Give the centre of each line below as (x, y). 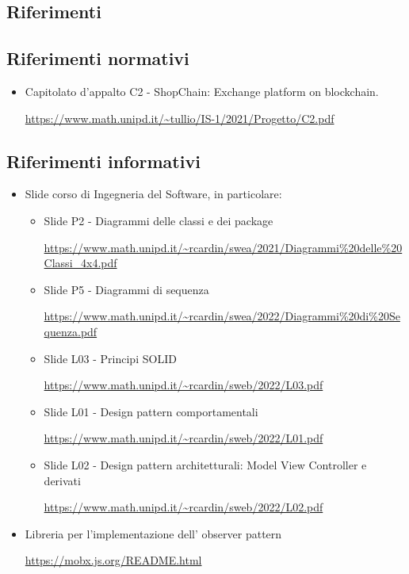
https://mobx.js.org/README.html (113, 560)
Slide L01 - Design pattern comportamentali (151, 411)
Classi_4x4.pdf (80, 263)
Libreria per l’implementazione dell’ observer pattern (153, 533)
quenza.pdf (71, 331)
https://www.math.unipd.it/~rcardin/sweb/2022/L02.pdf (183, 507)
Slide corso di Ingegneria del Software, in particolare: (153, 194)
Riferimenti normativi (98, 58)
